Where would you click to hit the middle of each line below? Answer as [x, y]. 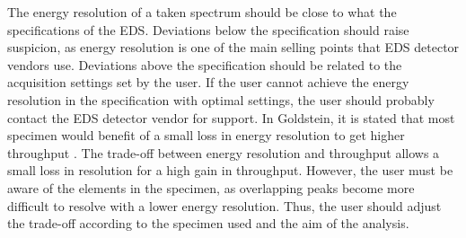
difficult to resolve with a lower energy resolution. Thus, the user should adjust [224, 205]
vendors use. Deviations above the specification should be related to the [205, 64]
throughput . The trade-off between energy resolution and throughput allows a [224, 152]
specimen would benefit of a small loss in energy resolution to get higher [206, 135]
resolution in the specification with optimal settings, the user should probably [221, 99]
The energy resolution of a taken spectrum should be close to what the [202, 12]
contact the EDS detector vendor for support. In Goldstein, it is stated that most [231, 117]
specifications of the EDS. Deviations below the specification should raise [208, 29]
